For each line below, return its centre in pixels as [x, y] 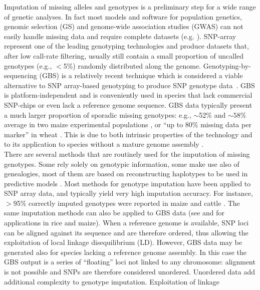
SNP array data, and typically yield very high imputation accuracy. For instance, [128, 193]
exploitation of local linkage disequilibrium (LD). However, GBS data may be [123, 242]
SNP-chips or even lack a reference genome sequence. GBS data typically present [128, 104]
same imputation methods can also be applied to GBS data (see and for [114, 213]
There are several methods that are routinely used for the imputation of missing [127, 154]
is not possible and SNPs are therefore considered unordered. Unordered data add [130, 272]
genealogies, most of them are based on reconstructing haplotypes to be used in [126, 174]
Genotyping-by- [227, 65]
